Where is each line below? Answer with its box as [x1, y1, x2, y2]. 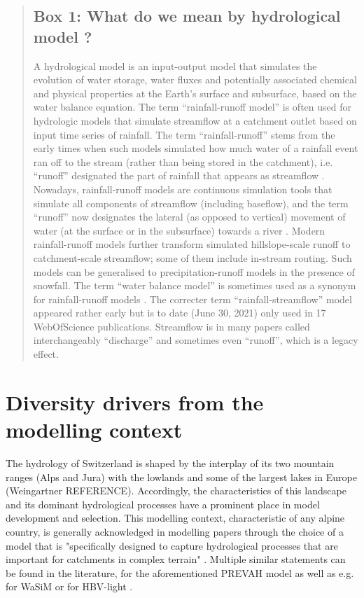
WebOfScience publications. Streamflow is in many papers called [33, 319, 310, 333]
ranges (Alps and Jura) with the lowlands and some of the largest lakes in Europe [6, 469, 357, 484]
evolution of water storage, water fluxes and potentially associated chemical [33, 72, 357, 87]
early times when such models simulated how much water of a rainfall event [33, 141, 358, 155]
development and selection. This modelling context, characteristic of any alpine [6, 510, 345, 525]
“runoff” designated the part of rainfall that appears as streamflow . [33, 168, 325, 183]
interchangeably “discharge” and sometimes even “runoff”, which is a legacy [33, 333, 358, 347]
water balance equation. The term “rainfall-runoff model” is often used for [33, 99, 351, 114]
